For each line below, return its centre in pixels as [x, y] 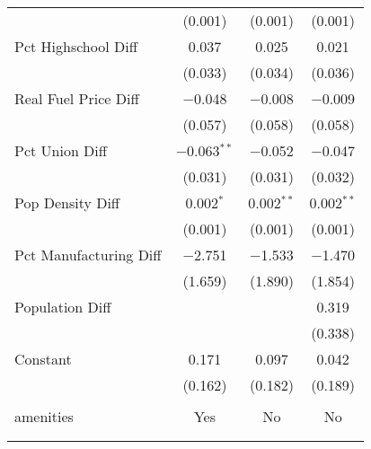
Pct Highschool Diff [76, 46]
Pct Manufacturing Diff [88, 255]
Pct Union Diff [61, 150]
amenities [44, 416]
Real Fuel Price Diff [77, 98]
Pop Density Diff [67, 202]
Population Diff [63, 307]
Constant [43, 359]
